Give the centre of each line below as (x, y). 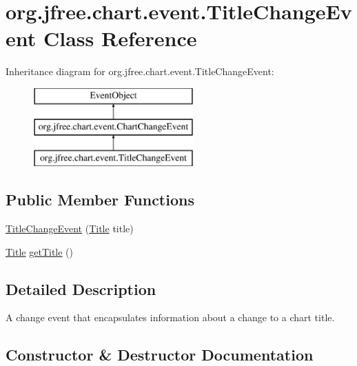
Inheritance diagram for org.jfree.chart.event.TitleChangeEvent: (140, 71)
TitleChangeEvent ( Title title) (70, 228)
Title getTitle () (40, 251)
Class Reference (120, 38)
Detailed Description (81, 288)
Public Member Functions (100, 200)
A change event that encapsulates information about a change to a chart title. (170, 317)
